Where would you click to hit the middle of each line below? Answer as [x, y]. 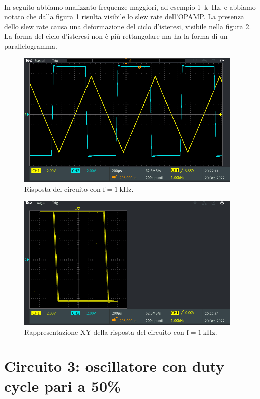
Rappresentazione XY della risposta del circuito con [104, 331]
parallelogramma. [31, 46]
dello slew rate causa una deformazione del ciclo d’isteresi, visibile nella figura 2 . [128, 26]
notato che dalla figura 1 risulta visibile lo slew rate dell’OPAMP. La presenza [124, 16]
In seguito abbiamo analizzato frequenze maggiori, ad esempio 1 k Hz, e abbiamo [130, 6]
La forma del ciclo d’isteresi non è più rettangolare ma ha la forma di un [116, 36]
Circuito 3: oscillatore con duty [114, 366]
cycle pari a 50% [62, 386]
